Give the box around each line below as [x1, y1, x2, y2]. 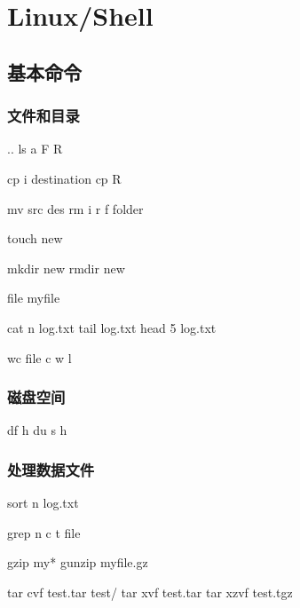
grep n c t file [7, 523, 81, 541]
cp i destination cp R [7, 169, 122, 187]
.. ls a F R [7, 139, 63, 158]
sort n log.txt [7, 494, 79, 512]
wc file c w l [7, 348, 72, 367]
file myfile [7, 288, 60, 307]
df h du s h [7, 421, 67, 439]
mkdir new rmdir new [7, 258, 125, 277]
